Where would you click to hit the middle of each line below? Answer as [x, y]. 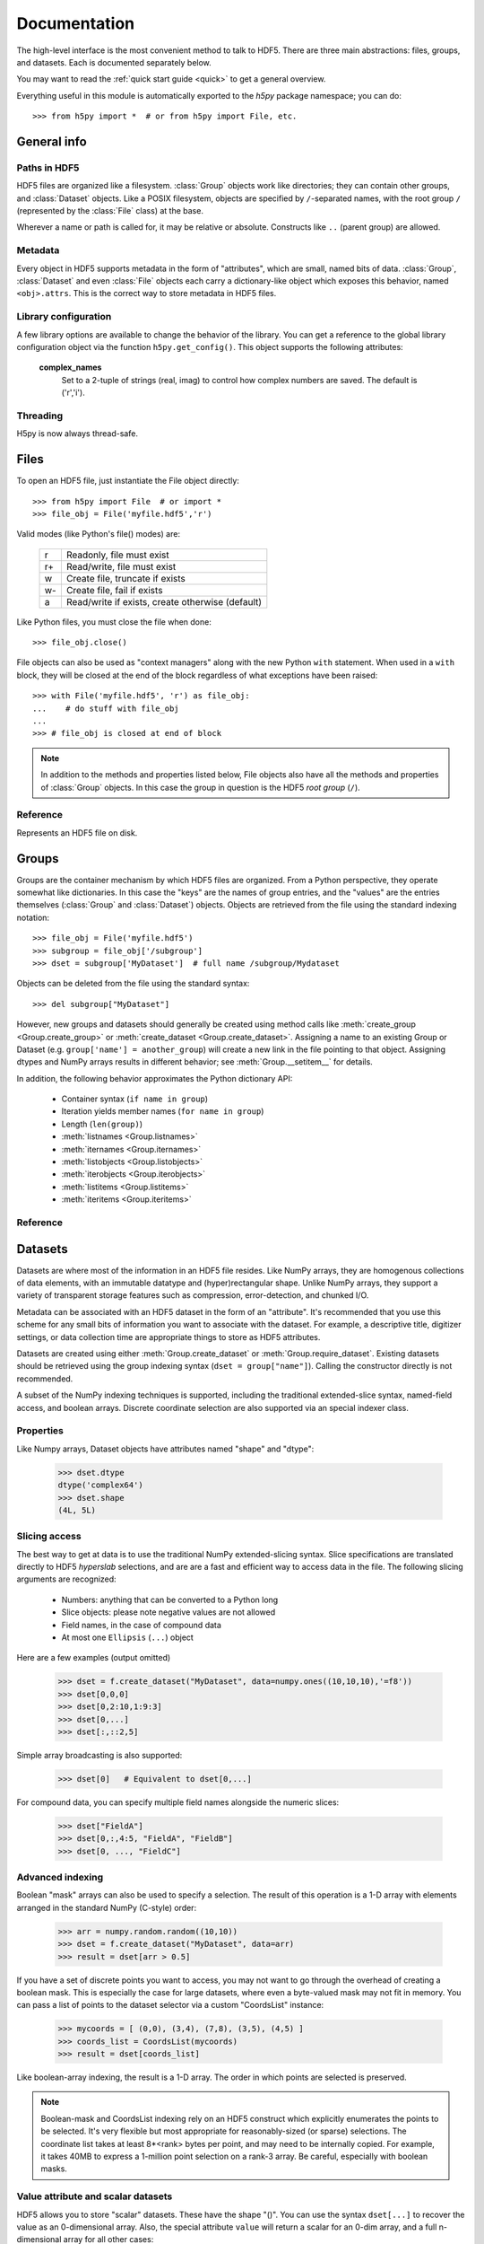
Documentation [76, 23]
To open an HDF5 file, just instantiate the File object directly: [128, 481]
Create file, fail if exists [114, 590]
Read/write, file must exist [121, 566]
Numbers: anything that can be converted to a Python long [170, 1600]
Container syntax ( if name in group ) [135, 1099]
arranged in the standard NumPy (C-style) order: [107, 1907]
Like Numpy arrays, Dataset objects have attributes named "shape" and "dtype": [165, 1449]
